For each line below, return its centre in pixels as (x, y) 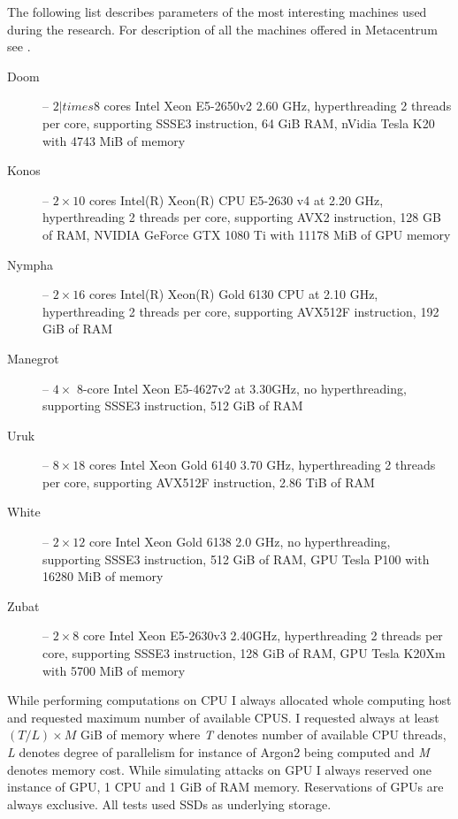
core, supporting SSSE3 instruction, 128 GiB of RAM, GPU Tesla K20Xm (244, 653)
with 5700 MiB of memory (114, 670)
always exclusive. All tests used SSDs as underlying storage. (169, 804)
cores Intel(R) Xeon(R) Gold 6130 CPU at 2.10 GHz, (233, 294)
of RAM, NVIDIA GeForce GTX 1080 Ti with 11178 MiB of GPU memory (247, 234)
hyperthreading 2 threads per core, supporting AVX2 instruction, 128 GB (242, 217)
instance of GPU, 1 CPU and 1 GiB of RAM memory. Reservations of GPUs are (225, 787)
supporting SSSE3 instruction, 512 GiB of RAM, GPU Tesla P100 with (236, 559)
